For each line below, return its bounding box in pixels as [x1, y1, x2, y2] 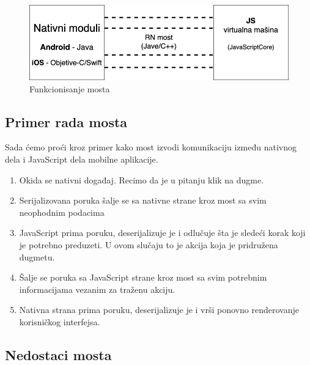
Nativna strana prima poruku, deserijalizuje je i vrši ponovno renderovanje [19, 303, 299, 316]
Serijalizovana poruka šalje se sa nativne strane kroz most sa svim [19, 194, 267, 207]
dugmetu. [19, 250, 55, 263]
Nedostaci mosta [5, 345, 112, 364]
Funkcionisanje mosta [29, 82, 110, 95]
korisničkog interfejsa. [19, 315, 100, 328]
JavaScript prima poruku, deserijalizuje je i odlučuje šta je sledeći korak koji [19, 226, 306, 239]
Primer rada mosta [5, 112, 128, 131]
